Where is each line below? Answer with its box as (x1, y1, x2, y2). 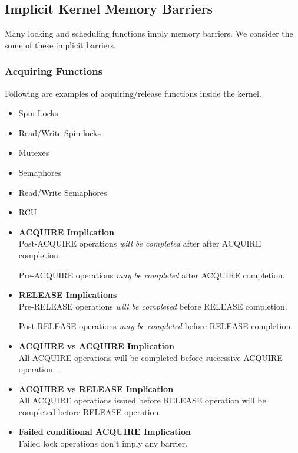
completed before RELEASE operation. (18, 405, 161, 418)
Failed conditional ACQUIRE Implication (18, 425, 191, 438)
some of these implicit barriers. (5, 38, 116, 51)
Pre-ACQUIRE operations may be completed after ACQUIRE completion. (18, 268, 285, 281)
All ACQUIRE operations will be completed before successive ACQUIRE (18, 351, 283, 363)
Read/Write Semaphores (18, 186, 107, 198)
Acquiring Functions (5, 64, 103, 78)
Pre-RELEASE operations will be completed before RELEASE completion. (18, 300, 287, 312)
